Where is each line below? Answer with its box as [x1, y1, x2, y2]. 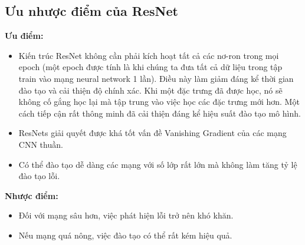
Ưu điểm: [5, 29, 44, 42]
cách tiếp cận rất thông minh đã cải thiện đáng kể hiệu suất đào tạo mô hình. [18, 107, 301, 119]
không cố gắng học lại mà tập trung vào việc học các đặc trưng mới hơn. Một [18, 95, 300, 108]
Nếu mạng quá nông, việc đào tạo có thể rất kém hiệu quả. [18, 229, 232, 241]
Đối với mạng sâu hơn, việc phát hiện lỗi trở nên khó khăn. [18, 209, 234, 221]
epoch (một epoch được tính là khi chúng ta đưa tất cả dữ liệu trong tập [18, 61, 283, 73]
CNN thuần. [18, 138, 63, 150]
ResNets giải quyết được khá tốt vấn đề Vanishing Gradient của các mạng [18, 127, 287, 139]
